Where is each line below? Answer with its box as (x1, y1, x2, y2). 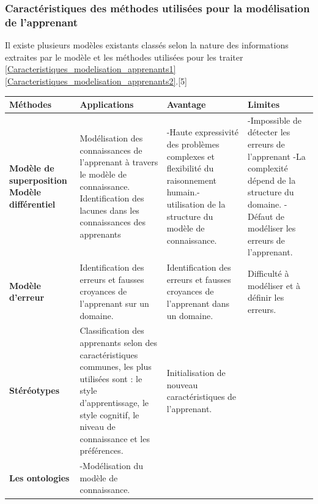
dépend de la (247, 173, 296, 186)
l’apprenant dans (166, 297, 230, 310)
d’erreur (9, 291, 45, 304)
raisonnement (166, 173, 217, 186)
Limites (247, 98, 279, 111)
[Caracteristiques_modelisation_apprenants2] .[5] (5, 74, 187, 87)
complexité (247, 162, 288, 175)
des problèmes (166, 138, 220, 151)
